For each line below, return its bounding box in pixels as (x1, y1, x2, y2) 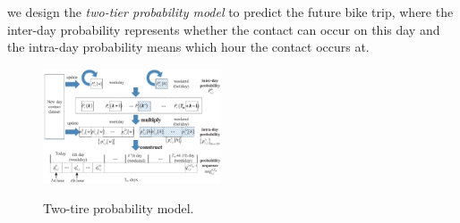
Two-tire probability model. (43, 198, 194, 217)
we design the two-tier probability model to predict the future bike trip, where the (7, 3, 454, 21)
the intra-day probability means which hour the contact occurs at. (7, 37, 370, 56)
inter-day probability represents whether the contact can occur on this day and (7, 20, 440, 38)
